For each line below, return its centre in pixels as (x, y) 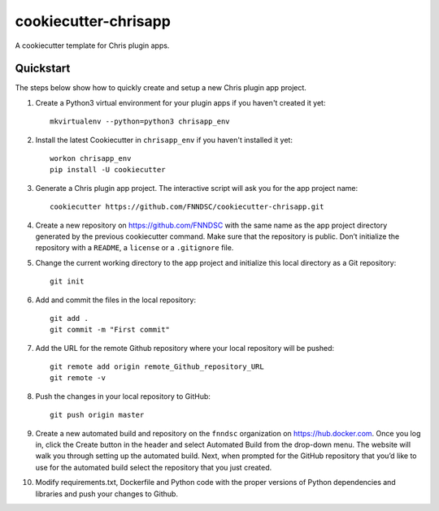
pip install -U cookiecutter (108, 170)
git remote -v (78, 378)
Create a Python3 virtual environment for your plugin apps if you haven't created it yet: (180, 102)
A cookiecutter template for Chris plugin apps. (92, 45)
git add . (69, 318)
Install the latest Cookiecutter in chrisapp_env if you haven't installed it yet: (164, 140)
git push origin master (97, 415)
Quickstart (43, 69)
